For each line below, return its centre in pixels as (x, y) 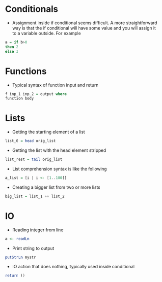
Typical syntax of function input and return (55, 85)
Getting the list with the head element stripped (59, 150)
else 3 (12, 51)
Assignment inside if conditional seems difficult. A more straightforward (85, 23)
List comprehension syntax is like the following (59, 169)
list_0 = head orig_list (30, 141)
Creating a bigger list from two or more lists (56, 187)
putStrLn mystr (21, 257)
